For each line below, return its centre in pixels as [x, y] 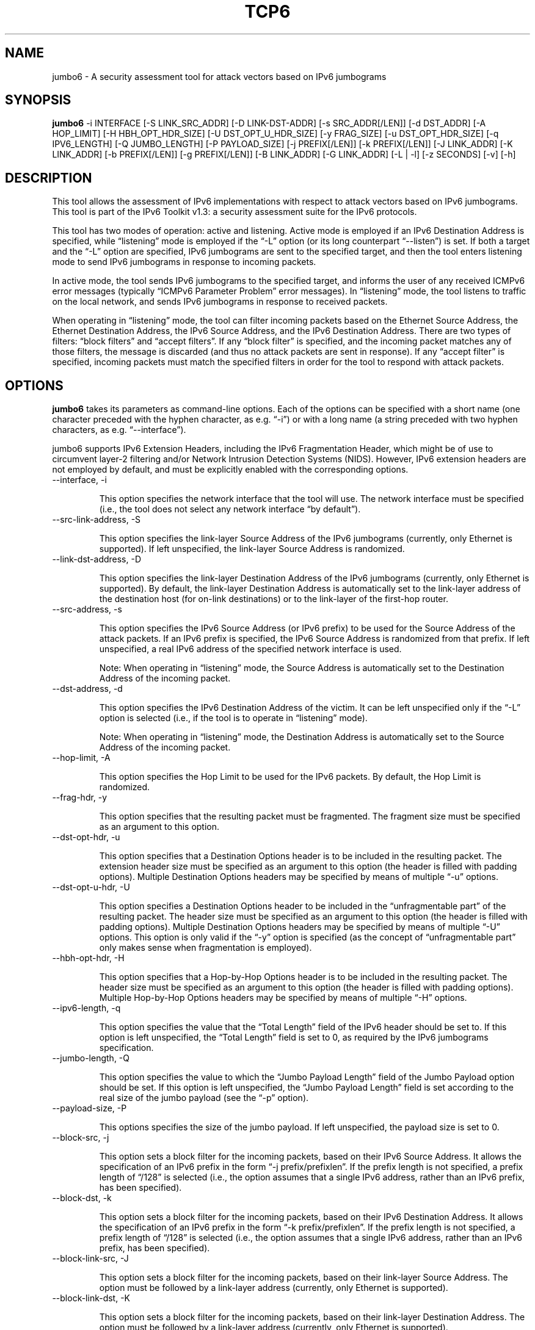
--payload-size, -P [89, 1108]
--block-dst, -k [82, 1198]
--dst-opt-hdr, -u [86, 837]
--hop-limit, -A [81, 758]
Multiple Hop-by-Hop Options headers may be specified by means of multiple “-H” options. [283, 998]
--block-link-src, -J [90, 1259]
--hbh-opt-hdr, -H [88, 958]
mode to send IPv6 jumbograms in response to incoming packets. [184, 262]
